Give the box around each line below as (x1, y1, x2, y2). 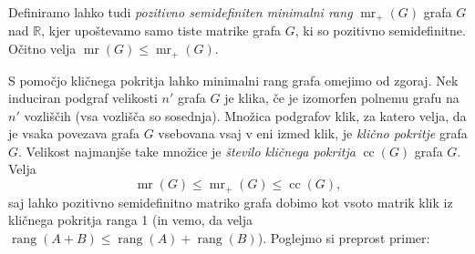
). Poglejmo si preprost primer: (257, 228, 430, 247)
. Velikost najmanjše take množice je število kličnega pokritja (18, 141, 356, 160)
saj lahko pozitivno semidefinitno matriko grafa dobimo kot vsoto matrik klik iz (8, 192, 453, 211)
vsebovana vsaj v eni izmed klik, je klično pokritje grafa (158, 124, 468, 143)
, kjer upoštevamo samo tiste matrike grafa (41, 21, 282, 40)
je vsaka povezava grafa (8, 124, 139, 143)
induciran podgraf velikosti (8, 88, 158, 107)
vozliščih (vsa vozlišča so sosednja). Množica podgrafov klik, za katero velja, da (24, 106, 467, 125)
